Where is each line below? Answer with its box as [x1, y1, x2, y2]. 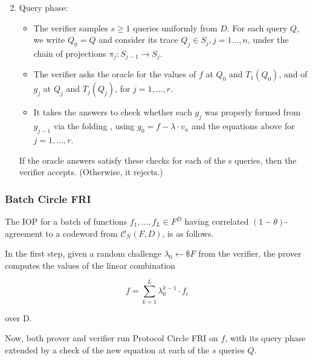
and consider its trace [98, 33, 178, 46]
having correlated [184, 215, 249, 228]
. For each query [227, 21, 288, 34]
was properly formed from [204, 106, 301, 118]
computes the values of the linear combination [5, 259, 176, 271]
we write [33, 33, 65, 46]
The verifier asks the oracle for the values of [33, 68, 196, 80]
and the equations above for [192, 120, 295, 132]
